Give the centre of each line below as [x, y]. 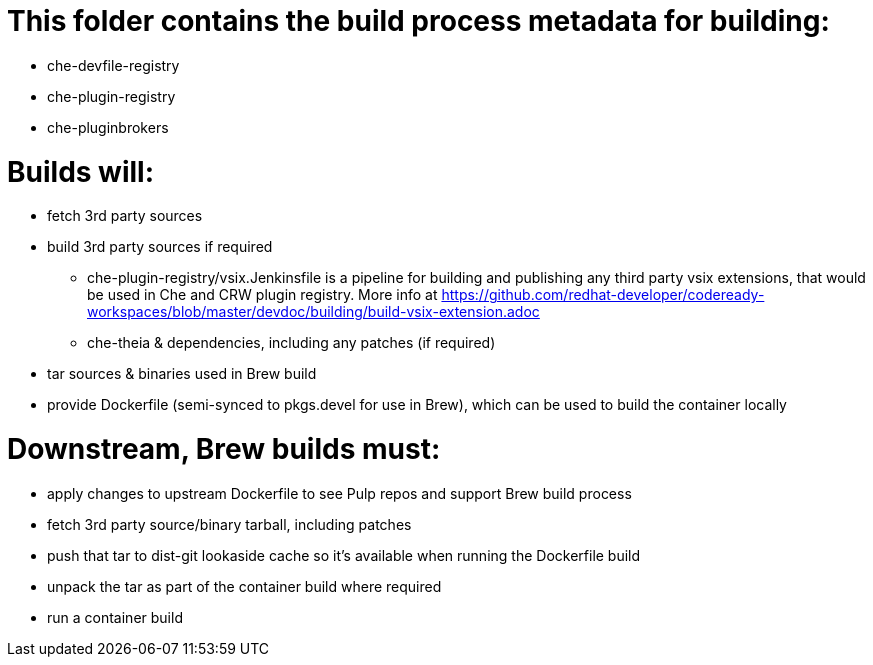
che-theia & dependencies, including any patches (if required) [291, 343]
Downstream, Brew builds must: [224, 449]
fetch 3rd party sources [125, 216]
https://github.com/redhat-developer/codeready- [603, 295]
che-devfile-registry [113, 65]
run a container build [115, 617]
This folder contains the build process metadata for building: [418, 21]
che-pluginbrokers [108, 127]
